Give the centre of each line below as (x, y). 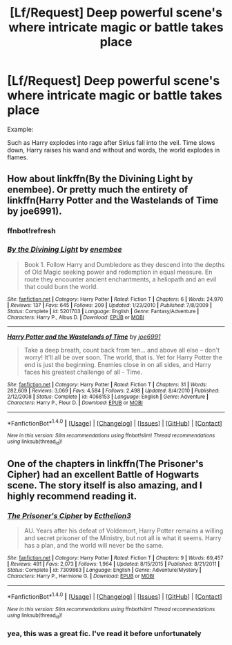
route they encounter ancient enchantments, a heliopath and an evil (120, 279)
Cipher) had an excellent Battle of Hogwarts (103, 474)
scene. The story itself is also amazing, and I (105, 485)
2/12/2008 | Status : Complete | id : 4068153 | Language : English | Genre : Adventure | (108, 397)
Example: (20, 129)
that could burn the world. (61, 286)
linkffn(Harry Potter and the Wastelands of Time (113, 200)
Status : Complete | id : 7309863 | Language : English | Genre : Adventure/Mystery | (104, 570)
